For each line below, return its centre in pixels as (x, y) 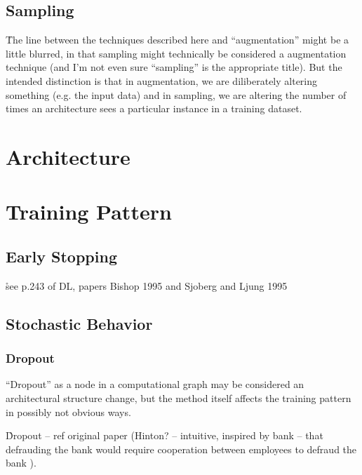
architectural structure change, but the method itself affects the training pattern (179, 397)
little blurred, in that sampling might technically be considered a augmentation (176, 53)
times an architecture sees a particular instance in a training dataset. (154, 108)
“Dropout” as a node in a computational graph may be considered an (155, 384)
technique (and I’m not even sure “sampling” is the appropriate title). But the (174, 67)
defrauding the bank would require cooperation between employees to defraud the (181, 449)
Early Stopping (61, 256)
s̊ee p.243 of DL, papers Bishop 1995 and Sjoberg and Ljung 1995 (147, 285)
